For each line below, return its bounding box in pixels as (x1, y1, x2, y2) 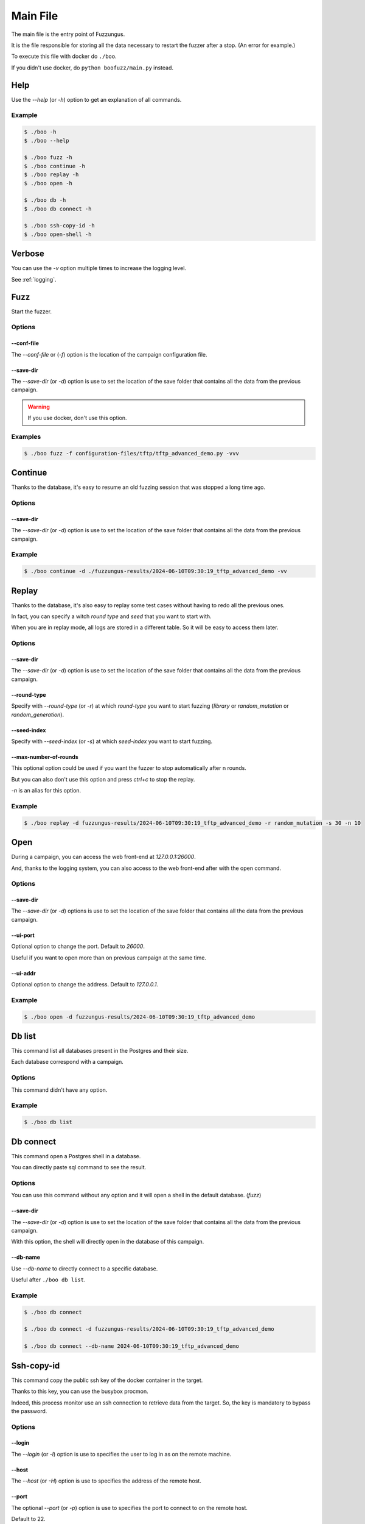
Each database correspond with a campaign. (11, 1058, 124, 1066)
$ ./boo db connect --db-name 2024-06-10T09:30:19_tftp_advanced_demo (24, 1343, 240, 1350)
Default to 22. (11, 1515, 46, 1523)
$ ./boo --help (24, 137, 69, 144)
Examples (11, 432, 41, 441)
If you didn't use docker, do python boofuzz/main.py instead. (11, 64, 173, 71)
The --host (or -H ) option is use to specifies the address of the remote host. (11, 1477, 202, 1484)
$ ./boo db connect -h (24, 205, 92, 212)
